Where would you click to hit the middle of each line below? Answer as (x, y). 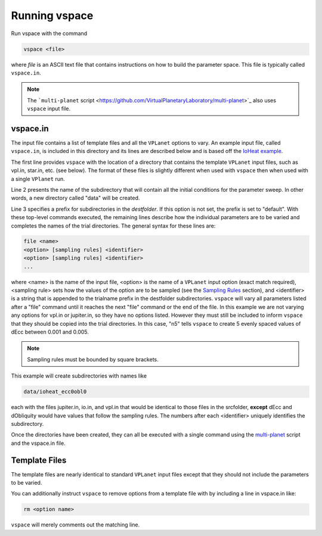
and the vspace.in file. (38, 443)
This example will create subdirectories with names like (79, 376)
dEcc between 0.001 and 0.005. (50, 332)
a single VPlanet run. (38, 179)
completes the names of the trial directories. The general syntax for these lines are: (113, 226)
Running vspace (52, 15)
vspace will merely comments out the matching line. (75, 525)
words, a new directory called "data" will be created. (75, 198)
